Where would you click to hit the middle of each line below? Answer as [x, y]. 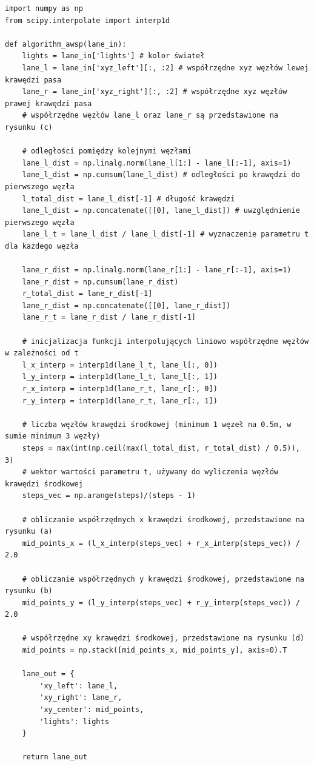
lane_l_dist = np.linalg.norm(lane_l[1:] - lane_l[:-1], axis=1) [157, 163]
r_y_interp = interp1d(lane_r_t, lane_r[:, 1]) [120, 401]
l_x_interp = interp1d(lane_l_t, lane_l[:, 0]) [120, 365]
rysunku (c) [29, 127]
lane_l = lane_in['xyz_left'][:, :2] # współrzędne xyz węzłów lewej [165, 68]
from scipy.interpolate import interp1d [88, 20]
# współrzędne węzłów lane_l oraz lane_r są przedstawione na [150, 116]
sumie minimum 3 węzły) [53, 436]
